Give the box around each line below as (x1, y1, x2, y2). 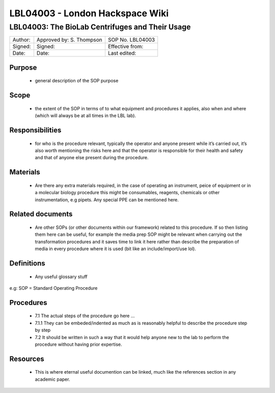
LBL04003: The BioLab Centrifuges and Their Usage (9, 22, 191, 32)
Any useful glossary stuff (35, 274, 88, 280)
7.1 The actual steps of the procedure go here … (35, 313, 135, 319)
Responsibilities (9, 126, 62, 135)
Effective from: (107, 43, 144, 50)
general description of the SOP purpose (35, 78, 119, 84)
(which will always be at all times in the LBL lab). (35, 112, 136, 119)
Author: (12, 36, 31, 43)
